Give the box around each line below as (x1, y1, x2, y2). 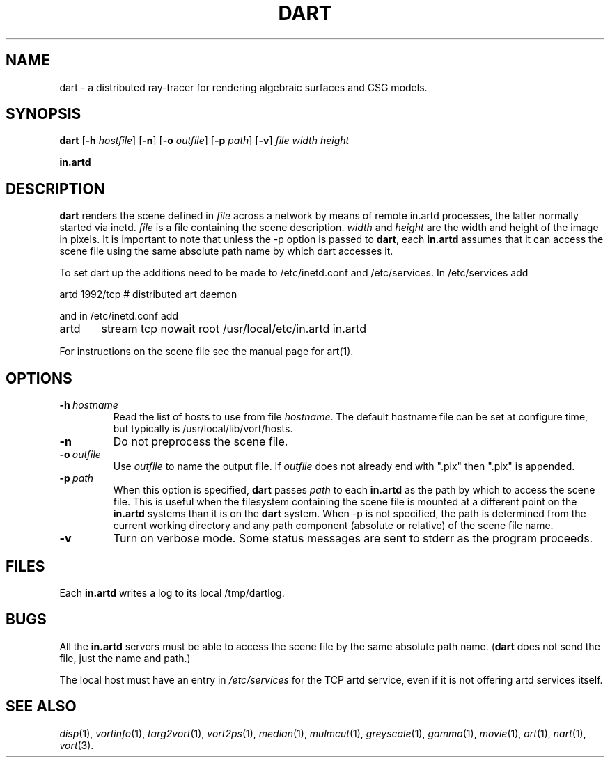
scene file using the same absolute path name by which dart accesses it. (59, 245, 393, 258)
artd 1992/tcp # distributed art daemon (59, 288, 237, 301)
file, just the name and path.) (59, 652, 191, 664)
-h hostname (59, 399, 118, 411)
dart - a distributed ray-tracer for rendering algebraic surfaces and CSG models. (59, 81, 428, 93)
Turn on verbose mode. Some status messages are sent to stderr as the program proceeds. (113, 531, 593, 546)
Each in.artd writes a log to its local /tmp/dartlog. (59, 586, 285, 599)
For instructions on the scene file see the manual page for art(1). (59, 345, 354, 358)
